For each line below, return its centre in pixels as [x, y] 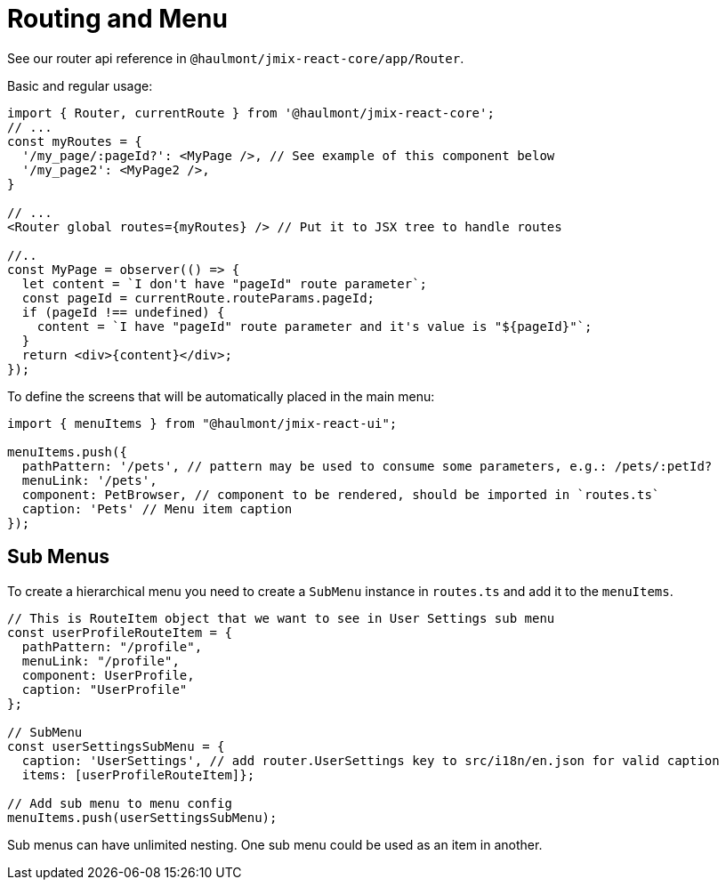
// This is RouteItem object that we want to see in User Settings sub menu [281, 618]
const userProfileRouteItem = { [120, 632]
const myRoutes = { [75, 141]
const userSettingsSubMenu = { [116, 746]
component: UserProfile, [108, 675]
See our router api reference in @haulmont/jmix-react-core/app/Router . [236, 58]
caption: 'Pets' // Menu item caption [157, 508]
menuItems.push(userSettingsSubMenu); [142, 817]
